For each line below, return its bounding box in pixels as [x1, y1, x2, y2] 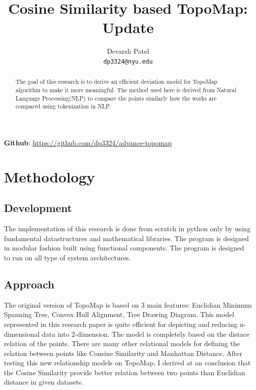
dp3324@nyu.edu [103, 58, 153, 65]
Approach [4, 276, 55, 291]
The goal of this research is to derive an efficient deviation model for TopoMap [15, 77, 218, 86]
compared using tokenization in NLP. [15, 102, 111, 110]
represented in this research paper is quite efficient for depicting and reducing [4, 319, 238, 329]
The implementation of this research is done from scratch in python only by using [4, 223, 251, 234]
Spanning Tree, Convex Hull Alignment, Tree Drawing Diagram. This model [4, 309, 234, 319]
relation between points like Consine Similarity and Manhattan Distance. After [4, 348, 242, 358]
